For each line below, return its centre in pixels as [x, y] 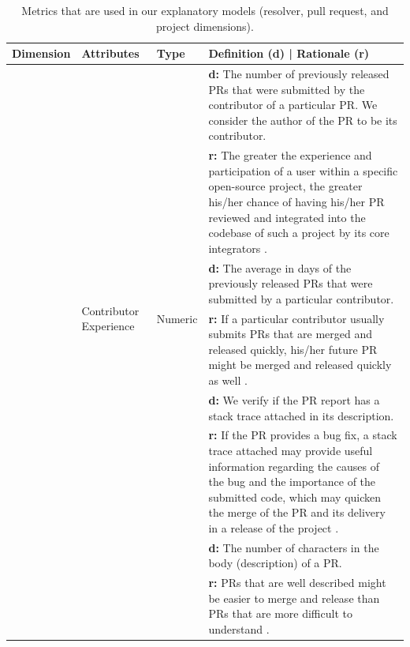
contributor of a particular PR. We [293, 105]
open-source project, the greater [285, 186]
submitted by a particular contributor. [301, 298]
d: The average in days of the [280, 267]
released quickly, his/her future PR [293, 349]
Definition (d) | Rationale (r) [289, 53]
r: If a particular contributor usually [296, 318]
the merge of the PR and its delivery [297, 512]
